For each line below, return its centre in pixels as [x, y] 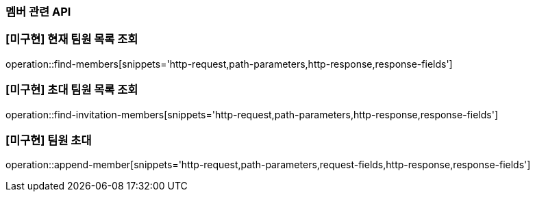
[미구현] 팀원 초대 [49, 140]
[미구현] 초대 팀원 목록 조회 [72, 90]
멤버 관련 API [38, 12]
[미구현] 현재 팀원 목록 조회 [72, 39]
